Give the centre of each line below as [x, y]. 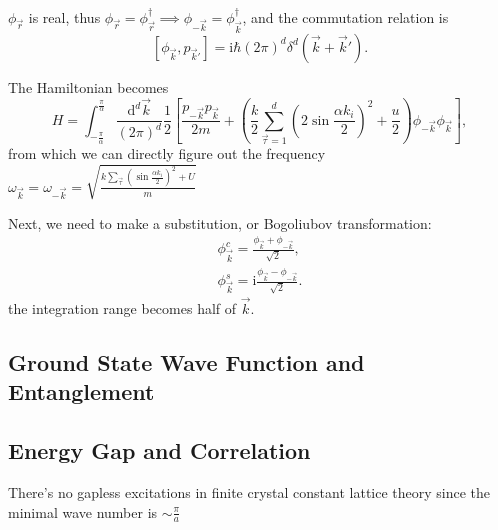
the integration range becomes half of [122, 307]
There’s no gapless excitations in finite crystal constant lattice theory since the [249, 491]
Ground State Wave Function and [186, 361]
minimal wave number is [83, 511]
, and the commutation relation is [345, 17]
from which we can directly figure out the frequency [167, 153]
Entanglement [81, 391]
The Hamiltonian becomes [88, 86]
